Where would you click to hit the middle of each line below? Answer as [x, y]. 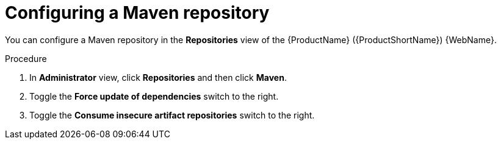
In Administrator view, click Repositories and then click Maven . [158, 77]
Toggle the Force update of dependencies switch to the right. [154, 96]
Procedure [26, 58]
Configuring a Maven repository [137, 13]
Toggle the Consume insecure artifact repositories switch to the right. [172, 115]
